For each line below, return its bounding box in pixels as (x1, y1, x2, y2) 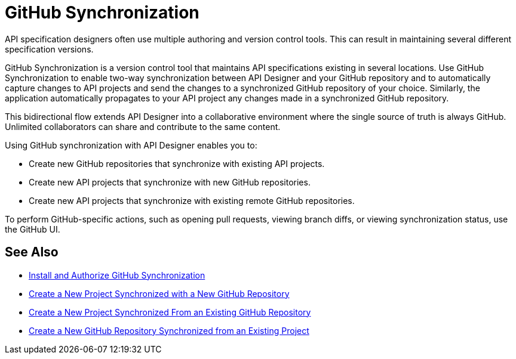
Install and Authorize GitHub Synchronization (29, 270, 205, 280)
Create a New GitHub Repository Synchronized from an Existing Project (29, 325, 309, 336)
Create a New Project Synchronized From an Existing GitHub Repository (29, 307, 311, 317)
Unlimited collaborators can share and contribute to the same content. (5, 121, 281, 132)
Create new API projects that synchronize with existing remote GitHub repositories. (29, 195, 355, 206)
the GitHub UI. (5, 224, 60, 234)
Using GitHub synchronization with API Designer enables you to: (5, 140, 257, 150)
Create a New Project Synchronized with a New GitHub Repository (29, 288, 290, 299)
